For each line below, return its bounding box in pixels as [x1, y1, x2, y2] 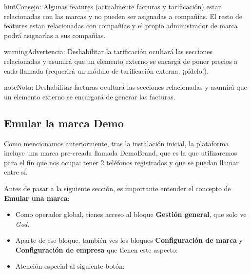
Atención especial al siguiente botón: [15, 261, 125, 271]
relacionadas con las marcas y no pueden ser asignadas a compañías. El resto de [4, 11, 242, 21]
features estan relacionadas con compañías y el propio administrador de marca [4, 20, 238, 31]
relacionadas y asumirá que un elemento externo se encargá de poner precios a [4, 56, 238, 66]
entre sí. [4, 167, 28, 177]
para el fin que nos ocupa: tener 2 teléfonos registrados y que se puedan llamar [4, 157, 239, 167]
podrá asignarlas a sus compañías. [4, 30, 106, 40]
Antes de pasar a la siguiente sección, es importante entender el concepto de [4, 183, 231, 193]
